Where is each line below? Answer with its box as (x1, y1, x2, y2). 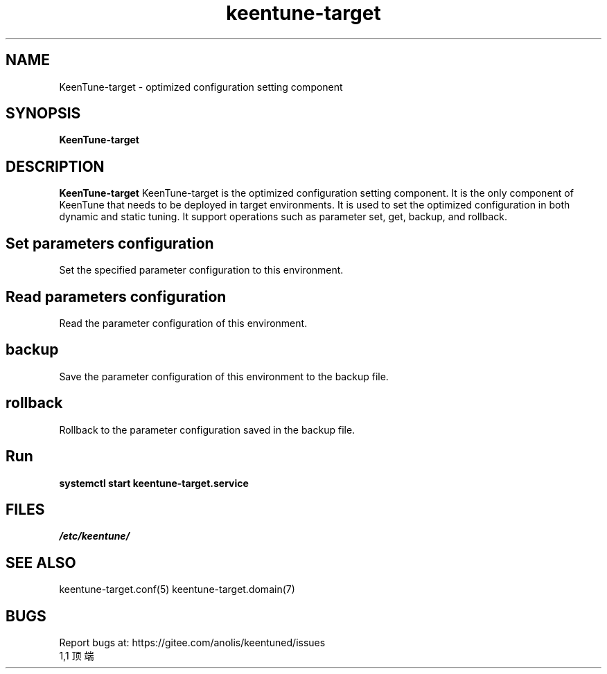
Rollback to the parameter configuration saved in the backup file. (59, 423, 355, 436)
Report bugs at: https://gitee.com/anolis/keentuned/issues (59, 637, 326, 649)
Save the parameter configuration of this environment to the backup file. (59, 370, 389, 382)
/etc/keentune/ (59, 530, 130, 542)
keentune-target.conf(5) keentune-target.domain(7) (59, 583, 295, 596)
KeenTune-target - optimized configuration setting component (59, 80, 343, 93)
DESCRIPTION (6, 157, 105, 175)
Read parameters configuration (6, 287, 227, 305)
